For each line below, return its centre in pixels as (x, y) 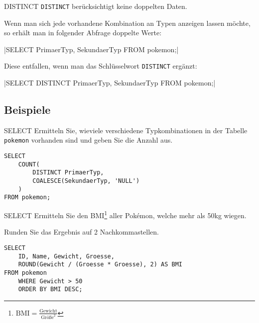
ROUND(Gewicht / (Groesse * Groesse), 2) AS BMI (100, 265)
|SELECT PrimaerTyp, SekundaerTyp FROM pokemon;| (91, 49)
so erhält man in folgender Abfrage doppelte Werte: (83, 33)
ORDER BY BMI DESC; (50, 289)
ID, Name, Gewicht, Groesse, (66, 256)
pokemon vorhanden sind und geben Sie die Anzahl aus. (88, 140)
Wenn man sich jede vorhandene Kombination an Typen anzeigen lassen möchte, (127, 23)
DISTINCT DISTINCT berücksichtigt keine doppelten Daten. (96, 6)
